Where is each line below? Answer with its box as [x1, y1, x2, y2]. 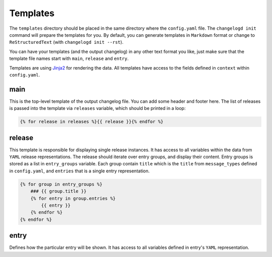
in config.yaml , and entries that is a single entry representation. [9, 168, 150, 174]
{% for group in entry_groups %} [20, 181, 103, 187]
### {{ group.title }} [30, 188, 87, 194]
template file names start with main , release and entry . [9, 55, 129, 61]
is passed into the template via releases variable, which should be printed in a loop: [9, 105, 186, 111]
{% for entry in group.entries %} [30, 196, 116, 201]
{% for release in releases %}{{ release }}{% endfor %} [20, 119, 164, 124]
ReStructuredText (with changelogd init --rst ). [9, 39, 123, 45]
